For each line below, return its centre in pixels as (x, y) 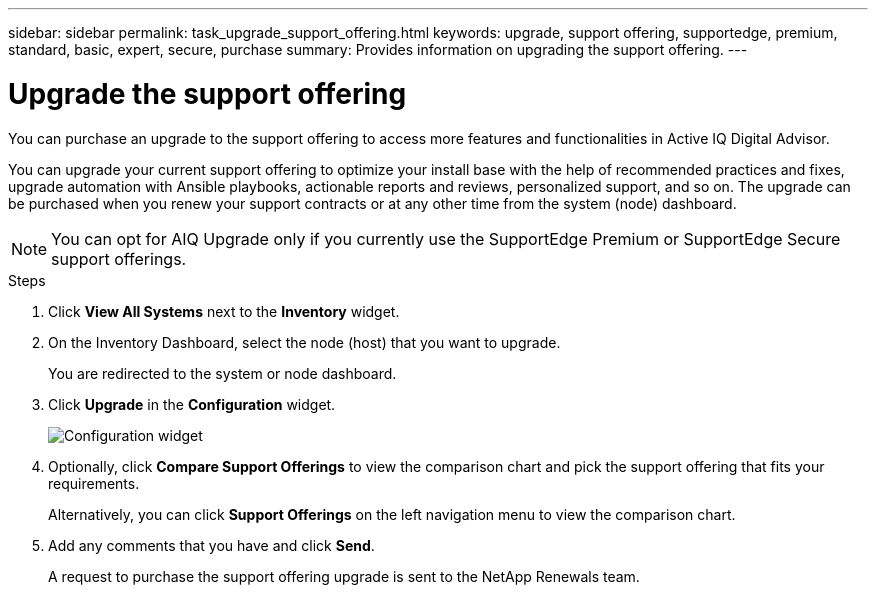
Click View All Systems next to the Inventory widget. (224, 311)
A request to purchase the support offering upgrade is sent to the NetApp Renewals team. (344, 576)
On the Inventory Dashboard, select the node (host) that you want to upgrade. (304, 342)
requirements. (94, 483)
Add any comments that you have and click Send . (211, 545)
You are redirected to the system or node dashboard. (222, 373)
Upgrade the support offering (207, 93)
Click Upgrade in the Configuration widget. (192, 404)
